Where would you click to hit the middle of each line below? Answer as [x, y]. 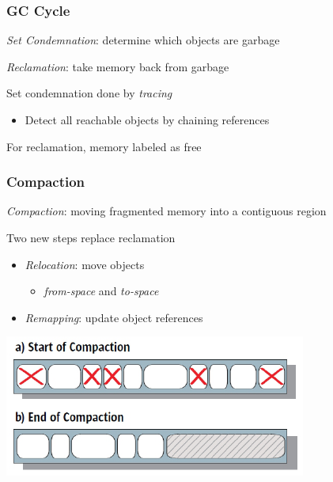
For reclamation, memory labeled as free [104, 146]
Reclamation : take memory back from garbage [118, 66]
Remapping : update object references [114, 317]
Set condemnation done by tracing [89, 93]
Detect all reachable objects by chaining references [147, 120]
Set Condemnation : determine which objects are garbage [143, 40]
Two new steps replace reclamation [91, 237]
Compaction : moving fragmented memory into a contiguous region [166, 211]
